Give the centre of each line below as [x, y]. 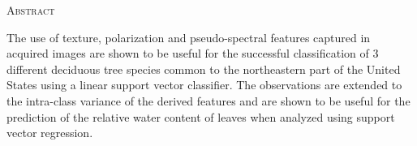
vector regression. [50, 133]
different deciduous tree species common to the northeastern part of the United [204, 69]
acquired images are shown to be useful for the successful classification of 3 [193, 53]
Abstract [31, 10]
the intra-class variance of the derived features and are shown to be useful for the [208, 100]
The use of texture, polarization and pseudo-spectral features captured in [189, 37]
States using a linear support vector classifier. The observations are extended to [204, 85]
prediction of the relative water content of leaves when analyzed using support [201, 116]
